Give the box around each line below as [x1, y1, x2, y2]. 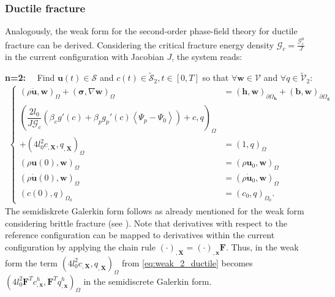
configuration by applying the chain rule [5, 240, 156, 253]
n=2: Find [5, 71, 55, 84]
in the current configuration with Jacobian [5, 50, 164, 63]
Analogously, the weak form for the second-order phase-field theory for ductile [5, 24, 298, 37]
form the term [5, 256, 58, 269]
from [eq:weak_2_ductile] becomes [121, 256, 253, 269]
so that [202, 71, 229, 84]
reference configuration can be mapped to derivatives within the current [5, 228, 275, 241]
